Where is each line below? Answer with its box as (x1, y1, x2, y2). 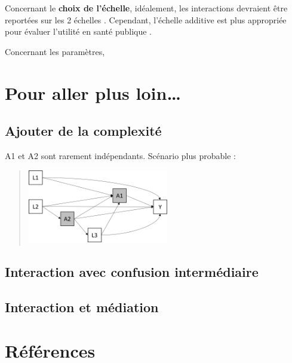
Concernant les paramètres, (5, 45, 105, 57)
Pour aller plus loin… (5, 80, 181, 105)
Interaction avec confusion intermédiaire (5, 263, 259, 281)
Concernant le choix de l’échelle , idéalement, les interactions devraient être (5, 2, 288, 14)
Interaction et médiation (5, 297, 159, 316)
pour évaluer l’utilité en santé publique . (5, 25, 152, 38)
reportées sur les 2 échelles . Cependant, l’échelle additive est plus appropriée (5, 13, 287, 26)
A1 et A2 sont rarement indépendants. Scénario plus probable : (5, 149, 236, 161)
